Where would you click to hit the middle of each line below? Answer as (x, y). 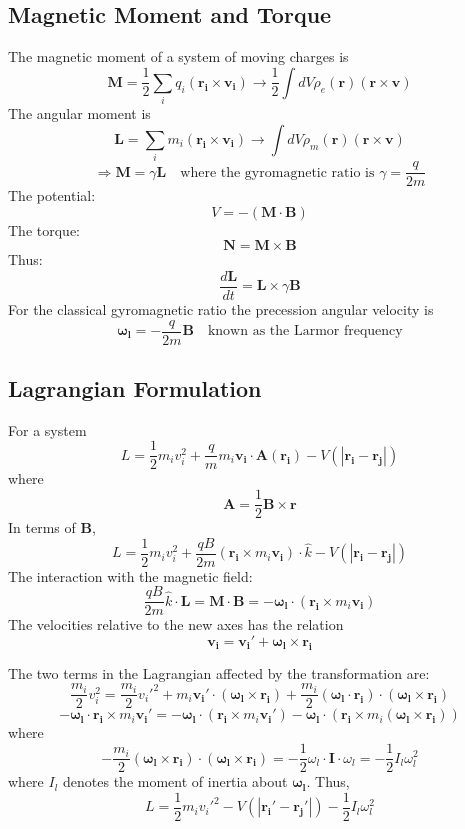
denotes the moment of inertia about (175, 781)
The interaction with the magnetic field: (130, 575)
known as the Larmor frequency (305, 331)
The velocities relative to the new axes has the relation (176, 624)
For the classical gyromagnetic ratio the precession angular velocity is (221, 308)
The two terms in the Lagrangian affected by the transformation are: (219, 672)
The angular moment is (79, 113)
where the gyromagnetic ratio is (277, 172)
